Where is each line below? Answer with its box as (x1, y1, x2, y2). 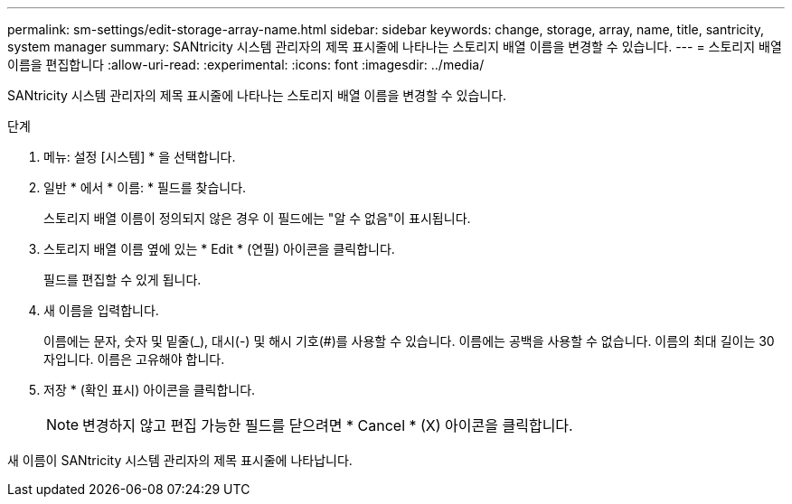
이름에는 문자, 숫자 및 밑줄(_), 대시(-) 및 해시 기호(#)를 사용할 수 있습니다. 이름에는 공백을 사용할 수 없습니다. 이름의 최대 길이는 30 (43, 333, 775, 349)
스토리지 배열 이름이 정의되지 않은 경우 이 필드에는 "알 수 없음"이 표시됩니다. (43, 210, 471, 226)
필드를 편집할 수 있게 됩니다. (43, 272, 202, 287)
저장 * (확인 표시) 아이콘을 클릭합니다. (43, 382, 256, 397)
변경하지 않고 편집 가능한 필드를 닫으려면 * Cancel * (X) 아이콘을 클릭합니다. (82, 416, 573, 434)
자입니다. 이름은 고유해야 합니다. (43, 351, 225, 367)
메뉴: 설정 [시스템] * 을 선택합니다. (43, 149, 236, 164)
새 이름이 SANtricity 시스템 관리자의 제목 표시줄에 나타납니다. (7, 453, 353, 468)
